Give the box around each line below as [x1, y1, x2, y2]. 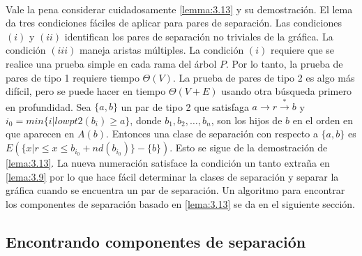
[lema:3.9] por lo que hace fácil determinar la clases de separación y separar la [6, 169, 339, 183]
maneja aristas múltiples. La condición [79, 43, 244, 57]
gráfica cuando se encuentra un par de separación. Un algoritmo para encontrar [6, 183, 345, 197]
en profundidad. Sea [6, 99, 91, 114]
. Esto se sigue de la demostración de [169, 140, 328, 155]
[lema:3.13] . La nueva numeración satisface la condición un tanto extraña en [6, 156, 330, 170]
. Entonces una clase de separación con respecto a [106, 126, 318, 141]
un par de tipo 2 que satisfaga [121, 99, 249, 114]
